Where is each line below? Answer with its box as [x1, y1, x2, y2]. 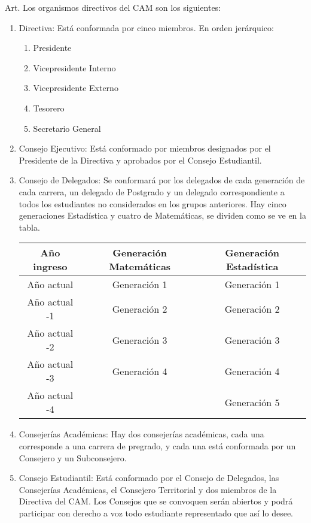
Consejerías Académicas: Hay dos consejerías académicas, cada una [19, 428, 264, 440]
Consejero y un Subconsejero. [19, 451, 127, 464]
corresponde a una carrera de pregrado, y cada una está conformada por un [19, 439, 296, 452]
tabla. [19, 220, 40, 233]
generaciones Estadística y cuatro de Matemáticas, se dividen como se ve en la [19, 209, 306, 222]
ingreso [33, 259, 68, 274]
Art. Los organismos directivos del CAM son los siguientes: [5, 1, 221, 13]
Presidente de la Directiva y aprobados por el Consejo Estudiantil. [19, 153, 262, 166]
